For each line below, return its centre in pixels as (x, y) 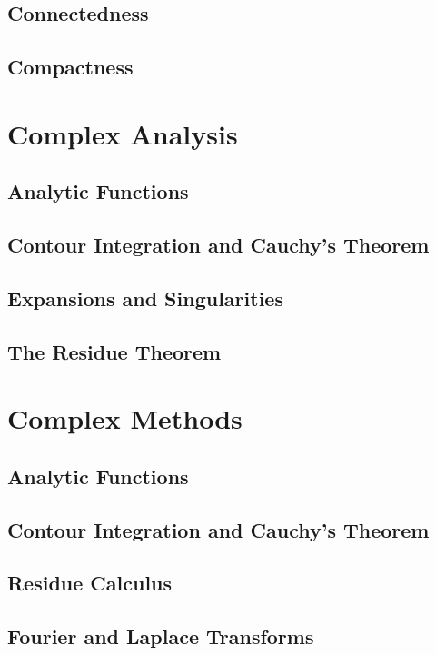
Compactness (70, 67)
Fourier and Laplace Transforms (161, 636)
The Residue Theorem (114, 351)
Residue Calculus (90, 583)
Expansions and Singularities (145, 298)
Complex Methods (125, 418)
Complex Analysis (123, 133)
